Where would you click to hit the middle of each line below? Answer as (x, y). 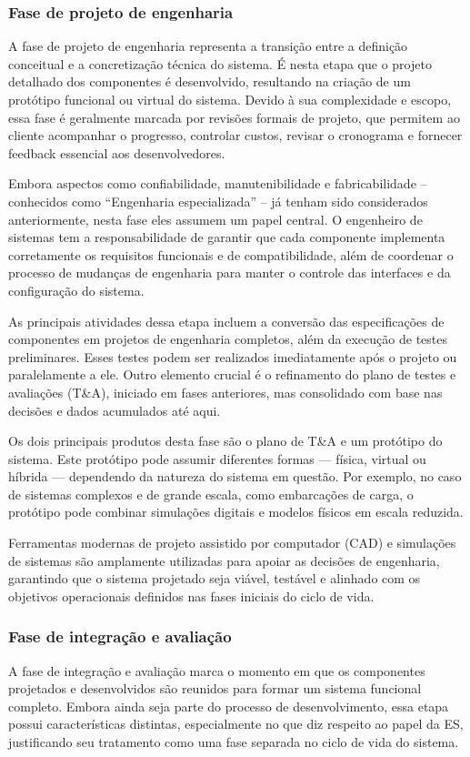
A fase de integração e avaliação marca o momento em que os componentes (217, 670)
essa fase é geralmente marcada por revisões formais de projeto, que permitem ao (234, 117)
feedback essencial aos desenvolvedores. (117, 152)
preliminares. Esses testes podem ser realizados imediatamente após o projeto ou (233, 356)
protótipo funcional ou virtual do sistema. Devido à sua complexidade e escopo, (230, 99)
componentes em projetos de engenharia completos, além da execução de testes (228, 339)
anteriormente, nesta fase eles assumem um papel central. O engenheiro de (215, 219)
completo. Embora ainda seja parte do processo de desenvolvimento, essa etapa (229, 706)
